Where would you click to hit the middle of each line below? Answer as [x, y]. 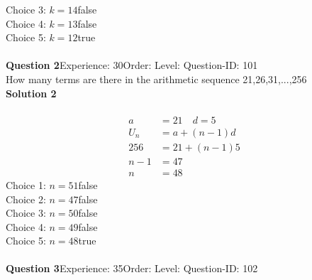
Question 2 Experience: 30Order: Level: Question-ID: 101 [132, 65]
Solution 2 [31, 93]
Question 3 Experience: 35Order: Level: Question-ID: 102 [132, 268]
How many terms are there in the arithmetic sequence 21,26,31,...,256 [156, 79]
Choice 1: [26, 184]
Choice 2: [26, 199]
